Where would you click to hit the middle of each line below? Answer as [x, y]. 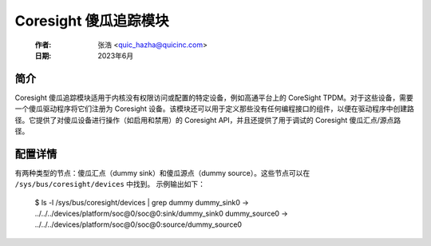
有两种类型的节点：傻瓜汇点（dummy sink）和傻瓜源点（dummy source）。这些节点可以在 [162, 173]
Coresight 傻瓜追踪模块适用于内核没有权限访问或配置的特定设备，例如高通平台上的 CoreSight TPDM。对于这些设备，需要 [214, 97]
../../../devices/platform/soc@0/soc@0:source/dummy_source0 [138, 224]
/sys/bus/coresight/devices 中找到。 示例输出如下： [110, 184]
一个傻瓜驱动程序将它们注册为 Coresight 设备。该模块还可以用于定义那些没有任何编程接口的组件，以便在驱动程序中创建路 [214, 109]
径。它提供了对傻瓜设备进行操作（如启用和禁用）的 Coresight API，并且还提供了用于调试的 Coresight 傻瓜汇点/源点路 [208, 120]
